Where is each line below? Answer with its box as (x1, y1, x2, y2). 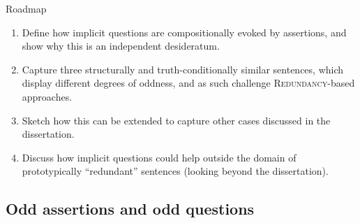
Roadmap (6, 1, 47, 15)
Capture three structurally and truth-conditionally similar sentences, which (22, 62, 344, 76)
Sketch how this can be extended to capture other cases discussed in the (22, 113, 331, 127)
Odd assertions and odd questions (6, 198, 255, 220)
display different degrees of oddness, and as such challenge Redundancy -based (22, 75, 355, 90)
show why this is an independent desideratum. (22, 38, 220, 53)
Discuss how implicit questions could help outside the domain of (22, 150, 297, 164)
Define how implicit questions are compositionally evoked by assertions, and (22, 24, 347, 39)
